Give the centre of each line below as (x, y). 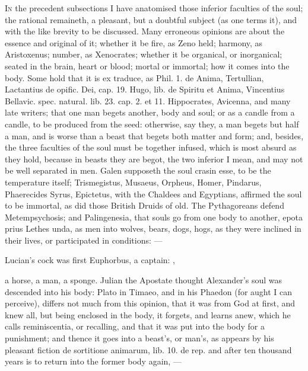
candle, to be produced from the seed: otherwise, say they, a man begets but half (152, 124)
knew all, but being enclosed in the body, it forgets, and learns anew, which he (148, 314)
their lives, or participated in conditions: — (84, 240)
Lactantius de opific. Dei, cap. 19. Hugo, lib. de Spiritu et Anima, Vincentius (145, 89)
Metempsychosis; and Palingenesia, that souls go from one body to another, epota (154, 217)
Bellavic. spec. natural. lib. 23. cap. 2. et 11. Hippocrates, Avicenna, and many (148, 100)
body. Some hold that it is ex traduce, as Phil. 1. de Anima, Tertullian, (134, 77)
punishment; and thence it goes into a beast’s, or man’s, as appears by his (139, 338)
